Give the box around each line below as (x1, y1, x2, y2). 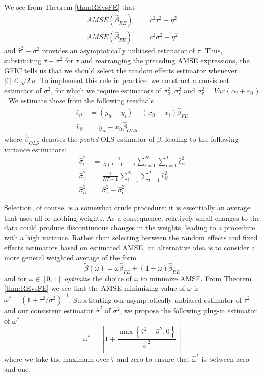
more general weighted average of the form (4, 252, 137, 262)
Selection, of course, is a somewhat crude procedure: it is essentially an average (4, 202, 250, 212)
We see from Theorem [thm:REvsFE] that (4, 2, 135, 12)
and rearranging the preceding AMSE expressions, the (81, 55, 250, 66)
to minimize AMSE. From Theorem (140, 273, 252, 283)
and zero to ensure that (116, 353, 190, 364)
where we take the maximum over (4, 353, 109, 364)
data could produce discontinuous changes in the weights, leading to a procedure (4, 222, 255, 233)
